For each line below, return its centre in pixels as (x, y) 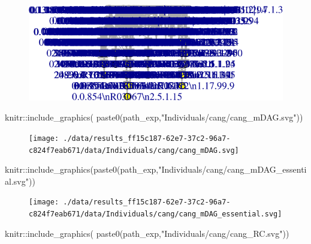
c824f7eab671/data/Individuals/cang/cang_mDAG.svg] (134, 150)
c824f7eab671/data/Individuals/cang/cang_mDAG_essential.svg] (155, 214)
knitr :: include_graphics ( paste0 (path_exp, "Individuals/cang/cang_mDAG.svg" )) (154, 117)
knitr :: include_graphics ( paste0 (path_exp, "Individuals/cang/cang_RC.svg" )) (147, 233)
